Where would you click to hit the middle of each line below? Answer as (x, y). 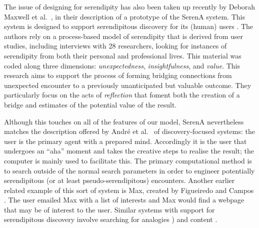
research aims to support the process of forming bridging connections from (118, 75)
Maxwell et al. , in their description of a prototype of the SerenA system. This (124, 16)
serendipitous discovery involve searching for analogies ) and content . (111, 219)
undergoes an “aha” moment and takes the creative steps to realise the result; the (129, 151)
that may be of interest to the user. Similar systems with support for (109, 209)
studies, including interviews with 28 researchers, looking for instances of (115, 46)
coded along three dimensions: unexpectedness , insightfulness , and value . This (122, 65)
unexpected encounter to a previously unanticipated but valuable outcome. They (128, 85)
